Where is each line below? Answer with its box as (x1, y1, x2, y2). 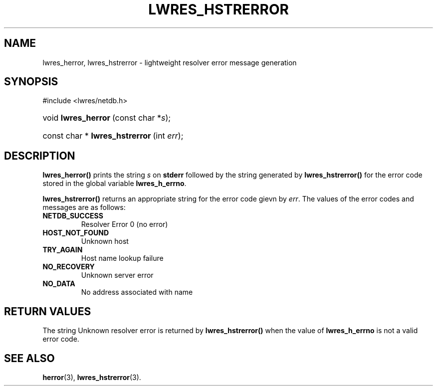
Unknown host (81, 237, 129, 246)
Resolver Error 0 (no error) (81, 220, 168, 229)
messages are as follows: (42, 203, 126, 212)
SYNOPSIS (4, 75, 58, 88)
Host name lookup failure (81, 254, 164, 263)
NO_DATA (42, 279, 75, 288)
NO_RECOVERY (42, 262, 95, 271)
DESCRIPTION (4, 149, 75, 162)
